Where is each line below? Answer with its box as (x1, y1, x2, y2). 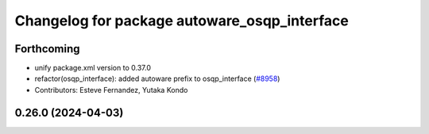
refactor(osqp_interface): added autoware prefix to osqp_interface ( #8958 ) (34, 74, 280, 83)
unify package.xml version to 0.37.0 (34, 63, 151, 73)
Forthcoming (14, 42, 80, 56)
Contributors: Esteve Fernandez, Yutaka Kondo (34, 85, 188, 94)
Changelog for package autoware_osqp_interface (14, 12, 349, 29)
